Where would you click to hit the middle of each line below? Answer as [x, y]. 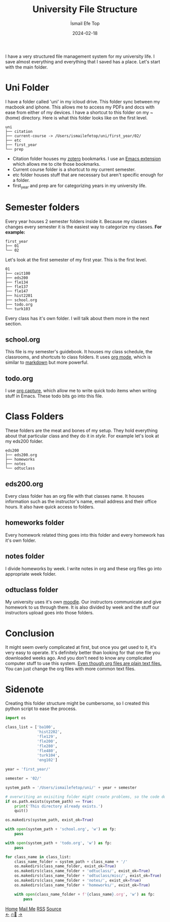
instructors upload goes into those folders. [50, 613]
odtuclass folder [32, 590]
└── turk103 [18, 309]
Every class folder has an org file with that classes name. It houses [75, 496]
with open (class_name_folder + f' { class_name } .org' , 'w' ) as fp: [85, 894]
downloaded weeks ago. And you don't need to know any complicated [79, 658]
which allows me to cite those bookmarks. [56, 164]
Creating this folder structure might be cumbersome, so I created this [77, 704]
